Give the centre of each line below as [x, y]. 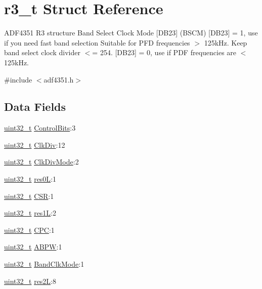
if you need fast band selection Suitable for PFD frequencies [97, 42]
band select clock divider [42, 52]
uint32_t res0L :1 [30, 179]
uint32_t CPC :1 [29, 230]
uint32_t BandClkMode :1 [44, 264]
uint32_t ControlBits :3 [40, 128]
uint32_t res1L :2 [30, 213]
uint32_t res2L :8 [30, 281]
